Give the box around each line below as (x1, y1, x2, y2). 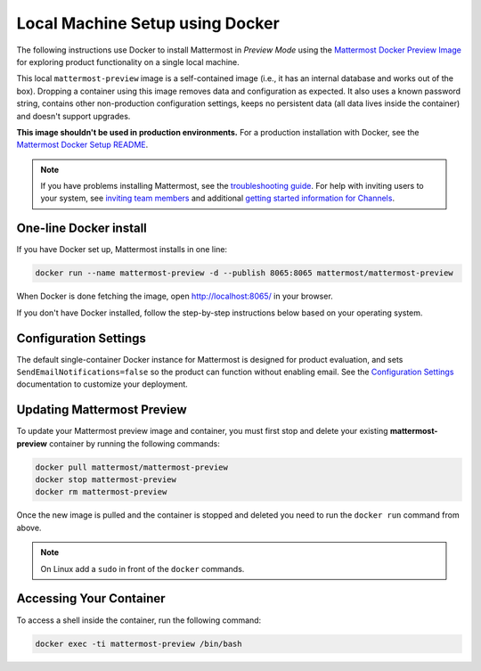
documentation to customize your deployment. (16, 379, 189, 389)
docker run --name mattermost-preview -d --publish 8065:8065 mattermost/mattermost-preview (35, 268, 453, 278)
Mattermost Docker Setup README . (16, 139, 149, 151)
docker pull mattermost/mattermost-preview (35, 462, 229, 472)
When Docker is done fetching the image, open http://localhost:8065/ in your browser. (16, 290, 333, 302)
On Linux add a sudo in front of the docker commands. (40, 563, 245, 574)
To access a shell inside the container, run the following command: (16, 615, 262, 626)
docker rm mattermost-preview (35, 487, 167, 497)
